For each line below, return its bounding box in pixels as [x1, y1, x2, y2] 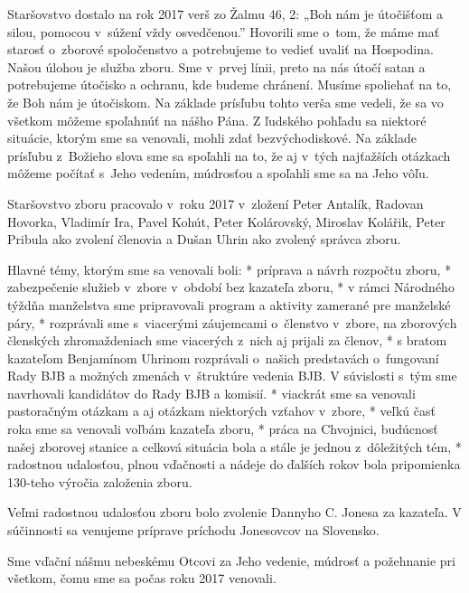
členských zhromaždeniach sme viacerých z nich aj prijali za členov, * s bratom [7, 331, 447, 350]
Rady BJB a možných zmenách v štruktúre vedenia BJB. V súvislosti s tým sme [7, 366, 457, 385]
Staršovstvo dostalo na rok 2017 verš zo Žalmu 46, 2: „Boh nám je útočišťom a [7, 5, 444, 23]
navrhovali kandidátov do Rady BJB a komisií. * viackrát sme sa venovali [7, 383, 416, 402]
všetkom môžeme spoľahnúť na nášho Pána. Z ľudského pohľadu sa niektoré [7, 110, 427, 129]
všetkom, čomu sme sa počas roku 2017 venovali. [7, 569, 277, 588]
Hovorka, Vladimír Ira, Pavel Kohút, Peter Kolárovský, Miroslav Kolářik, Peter [7, 212, 446, 231]
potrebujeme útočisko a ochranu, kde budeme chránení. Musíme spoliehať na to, [7, 75, 452, 94]
